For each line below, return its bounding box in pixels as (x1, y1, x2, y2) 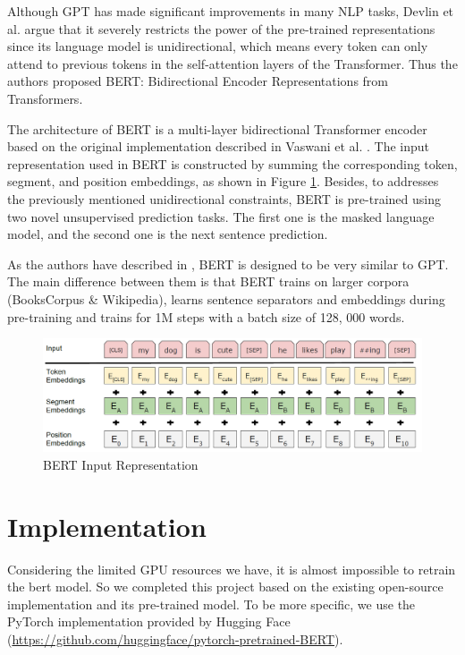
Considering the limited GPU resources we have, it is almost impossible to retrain (7, 559, 456, 578)
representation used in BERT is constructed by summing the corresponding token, (7, 154, 458, 173)
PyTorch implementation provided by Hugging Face (7, 612, 291, 631)
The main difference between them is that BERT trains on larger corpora (7, 272, 410, 291)
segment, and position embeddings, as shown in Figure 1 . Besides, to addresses (7, 172, 439, 191)
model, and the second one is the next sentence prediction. (7, 225, 328, 243)
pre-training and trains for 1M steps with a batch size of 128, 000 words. (7, 307, 405, 326)
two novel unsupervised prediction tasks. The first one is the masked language (7, 207, 435, 225)
